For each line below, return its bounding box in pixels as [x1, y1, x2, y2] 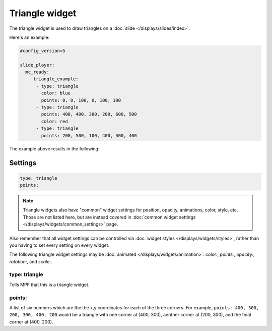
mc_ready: [25, 69, 50, 75]
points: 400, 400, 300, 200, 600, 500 [41, 112, 137, 117]
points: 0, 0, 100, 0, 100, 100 [41, 97, 121, 103]
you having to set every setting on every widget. [9, 242, 110, 248]
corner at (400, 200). [9, 318, 53, 325]
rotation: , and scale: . [9, 258, 52, 264]
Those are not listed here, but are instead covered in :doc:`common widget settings [23, 214, 196, 220]
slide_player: [20, 62, 55, 68]
